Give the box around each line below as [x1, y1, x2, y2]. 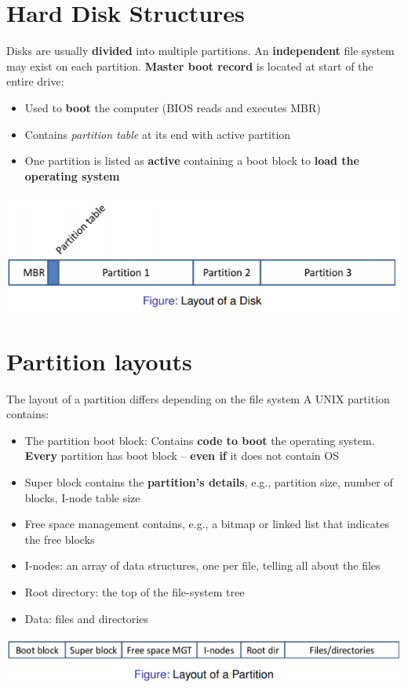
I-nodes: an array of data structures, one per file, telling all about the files [24, 557, 381, 574]
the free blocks [24, 530, 95, 547]
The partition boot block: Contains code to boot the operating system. [24, 432, 375, 448]
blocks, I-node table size [24, 489, 140, 505]
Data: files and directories [24, 610, 148, 626]
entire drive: [6, 73, 64, 89]
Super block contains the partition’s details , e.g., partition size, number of [24, 474, 393, 490]
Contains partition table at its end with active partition [24, 126, 291, 142]
